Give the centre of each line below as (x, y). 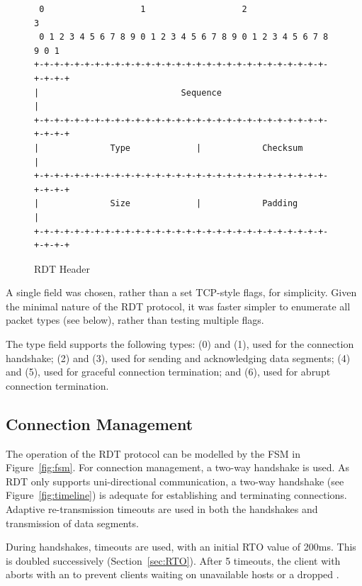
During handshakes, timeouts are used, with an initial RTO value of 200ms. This (181, 547)
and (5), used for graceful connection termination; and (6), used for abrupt (168, 372)
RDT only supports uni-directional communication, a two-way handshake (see (175, 481)
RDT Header (62, 268)
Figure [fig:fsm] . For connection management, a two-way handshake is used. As (178, 467)
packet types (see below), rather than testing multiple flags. (135, 320)
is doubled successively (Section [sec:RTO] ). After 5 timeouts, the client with (173, 560)
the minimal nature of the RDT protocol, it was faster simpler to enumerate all (178, 306)
